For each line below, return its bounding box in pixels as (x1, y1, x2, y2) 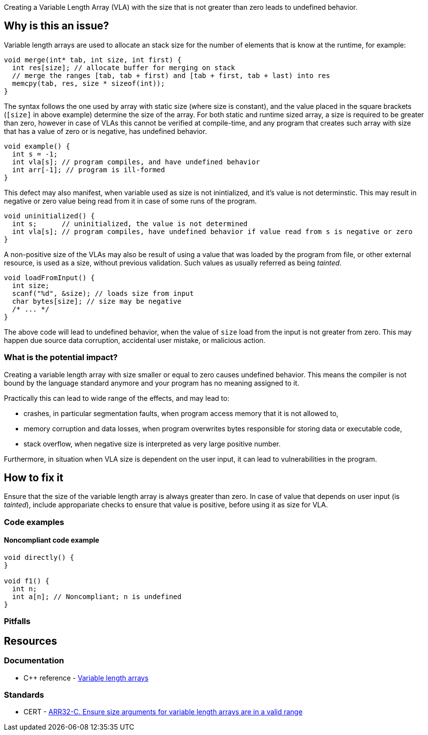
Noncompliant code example (4, 536, 99, 545)
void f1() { (4, 577, 49, 585)
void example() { (4, 142, 70, 150)
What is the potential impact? (4, 352, 118, 363)
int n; (12, 585, 37, 593)
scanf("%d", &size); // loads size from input (12, 289, 194, 297)
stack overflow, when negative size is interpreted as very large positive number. (24, 439, 281, 448)
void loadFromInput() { (4, 273, 95, 282)
